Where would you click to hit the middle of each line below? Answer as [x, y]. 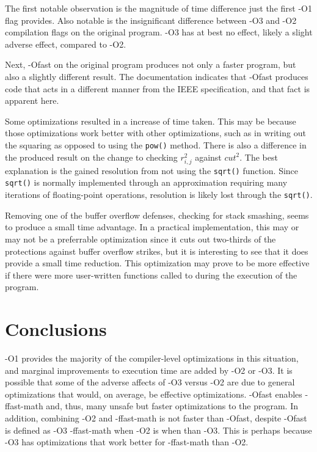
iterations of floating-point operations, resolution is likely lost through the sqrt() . [159, 195]
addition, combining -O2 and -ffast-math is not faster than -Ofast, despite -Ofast [156, 417]
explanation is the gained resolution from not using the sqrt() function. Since [152, 170]
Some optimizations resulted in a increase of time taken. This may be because [151, 121]
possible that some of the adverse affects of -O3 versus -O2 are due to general [150, 382]
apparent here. [32, 100]
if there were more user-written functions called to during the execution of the [151, 275]
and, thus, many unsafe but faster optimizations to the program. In [172, 406]
